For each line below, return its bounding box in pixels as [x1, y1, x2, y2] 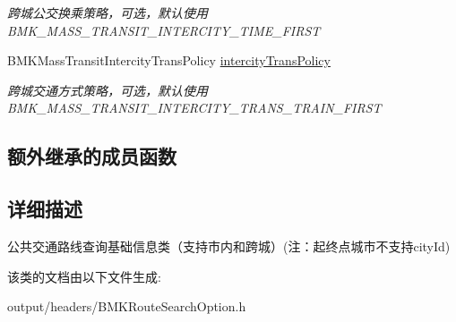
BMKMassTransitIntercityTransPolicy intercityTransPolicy [7, 51, 331, 70]
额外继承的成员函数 [7, 142, 176, 170]
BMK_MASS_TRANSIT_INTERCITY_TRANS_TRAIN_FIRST [7, 98, 382, 117]
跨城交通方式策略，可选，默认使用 [7, 80, 208, 99]
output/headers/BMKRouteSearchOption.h [7, 297, 246, 316]
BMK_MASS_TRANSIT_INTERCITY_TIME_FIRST [7, 21, 321, 39]
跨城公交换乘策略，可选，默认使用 [7, 4, 208, 21]
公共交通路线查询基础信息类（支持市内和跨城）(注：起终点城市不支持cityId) [7, 236, 451, 255]
